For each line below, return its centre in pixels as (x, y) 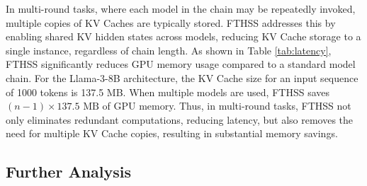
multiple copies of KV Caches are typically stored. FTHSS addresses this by (171, 22)
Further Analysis (69, 172)
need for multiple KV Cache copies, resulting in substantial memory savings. (172, 133)
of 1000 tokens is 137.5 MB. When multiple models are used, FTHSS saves (168, 92)
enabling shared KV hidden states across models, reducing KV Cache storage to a (183, 36)
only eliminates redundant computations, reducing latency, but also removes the (180, 119)
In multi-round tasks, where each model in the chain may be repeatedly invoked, (181, 8)
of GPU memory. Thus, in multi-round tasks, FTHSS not (227, 106)
